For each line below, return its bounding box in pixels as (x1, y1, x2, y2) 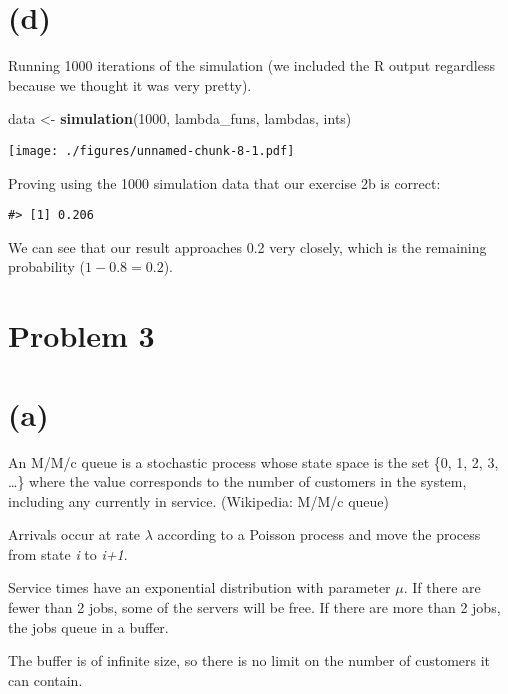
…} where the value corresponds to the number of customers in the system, (8, 471, 467, 492)
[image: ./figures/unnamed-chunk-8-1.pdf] (8, 143, 295, 158)
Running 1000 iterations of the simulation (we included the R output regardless (8, 55, 495, 76)
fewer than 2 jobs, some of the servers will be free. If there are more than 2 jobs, (8, 597, 501, 618)
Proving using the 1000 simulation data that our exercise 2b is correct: (8, 172, 441, 193)
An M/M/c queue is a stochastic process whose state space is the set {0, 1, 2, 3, (8, 451, 499, 472)
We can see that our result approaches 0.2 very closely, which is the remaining (8, 236, 487, 257)
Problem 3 (8, 315, 155, 356)
